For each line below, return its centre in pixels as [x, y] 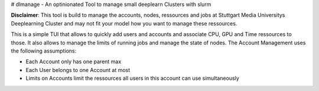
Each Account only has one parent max [74, 61]
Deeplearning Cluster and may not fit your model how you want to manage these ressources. [124, 23]
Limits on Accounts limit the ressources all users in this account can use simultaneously [132, 78]
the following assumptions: [44, 51]
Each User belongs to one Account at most [78, 70]
